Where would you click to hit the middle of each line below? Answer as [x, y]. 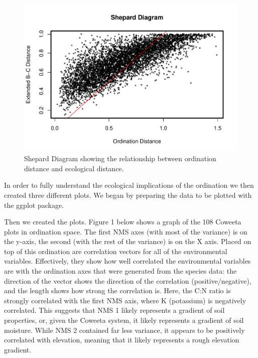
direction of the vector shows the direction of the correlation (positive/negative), [128, 280]
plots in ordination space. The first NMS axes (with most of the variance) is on [126, 231]
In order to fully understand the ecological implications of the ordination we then [129, 185]
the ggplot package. [34, 205]
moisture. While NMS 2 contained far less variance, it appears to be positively [124, 330]
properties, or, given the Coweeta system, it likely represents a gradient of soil [124, 320]
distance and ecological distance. [74, 168]
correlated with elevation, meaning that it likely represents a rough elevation [122, 340]
